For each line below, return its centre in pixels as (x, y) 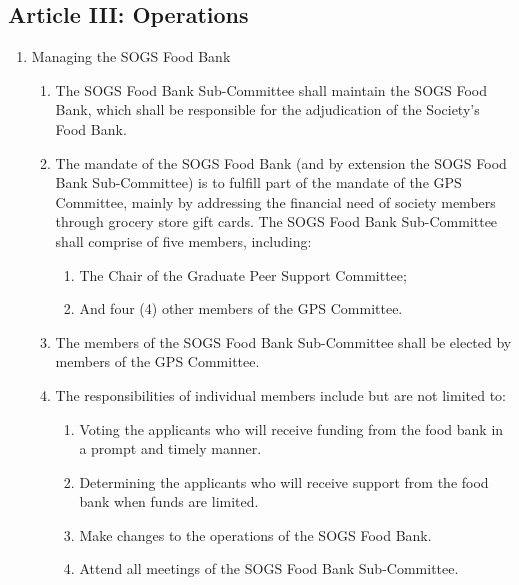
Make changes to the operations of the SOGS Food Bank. (255, 534)
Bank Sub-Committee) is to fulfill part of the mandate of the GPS (258, 182)
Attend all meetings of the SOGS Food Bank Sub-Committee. (269, 568)
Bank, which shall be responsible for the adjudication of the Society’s (267, 109)
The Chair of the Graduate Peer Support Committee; (243, 274)
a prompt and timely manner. (170, 448)
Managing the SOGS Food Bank (131, 56)
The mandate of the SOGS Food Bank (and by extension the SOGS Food (281, 162)
